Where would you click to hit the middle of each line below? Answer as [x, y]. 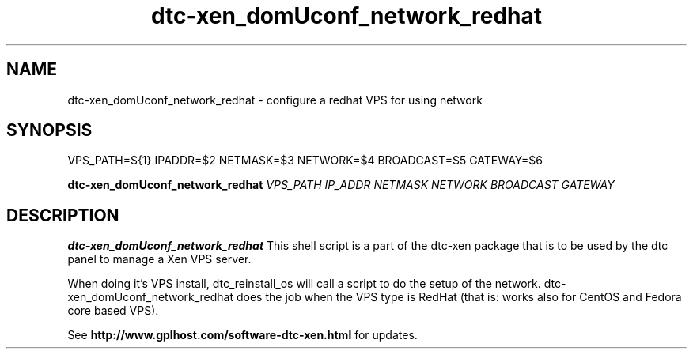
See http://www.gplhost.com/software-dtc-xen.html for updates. [242, 335]
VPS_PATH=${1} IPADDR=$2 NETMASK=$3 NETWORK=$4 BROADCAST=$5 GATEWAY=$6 [305, 161]
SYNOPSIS [49, 130]
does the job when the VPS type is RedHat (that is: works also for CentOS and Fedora [459, 297]
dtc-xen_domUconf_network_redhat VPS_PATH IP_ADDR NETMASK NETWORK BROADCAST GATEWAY [341, 185]
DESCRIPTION [63, 215]
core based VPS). [113, 311]
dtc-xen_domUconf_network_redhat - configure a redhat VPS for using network [275, 100]
